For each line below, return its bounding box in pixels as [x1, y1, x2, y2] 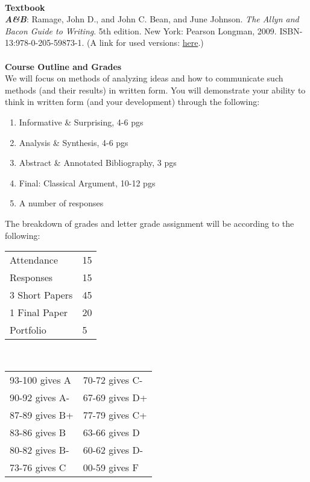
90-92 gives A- [10, 390, 70, 404]
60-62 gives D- [83, 442, 144, 457]
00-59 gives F [83, 460, 139, 474]
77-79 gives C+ [83, 407, 147, 422]
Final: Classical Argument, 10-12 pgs [19, 176, 156, 189]
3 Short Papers [10, 288, 73, 302]
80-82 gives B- [10, 442, 69, 457]
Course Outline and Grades [5, 60, 122, 72]
